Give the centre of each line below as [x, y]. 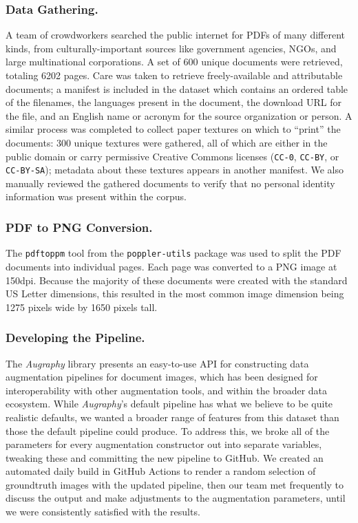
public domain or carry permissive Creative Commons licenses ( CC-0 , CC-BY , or [172, 156]
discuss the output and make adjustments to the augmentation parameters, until [176, 498]
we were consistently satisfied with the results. [103, 512]
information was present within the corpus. [96, 196]
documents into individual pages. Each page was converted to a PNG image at [171, 266]
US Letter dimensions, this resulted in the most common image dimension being [175, 293]
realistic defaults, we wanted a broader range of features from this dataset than [172, 417]
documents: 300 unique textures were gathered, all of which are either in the [167, 142]
